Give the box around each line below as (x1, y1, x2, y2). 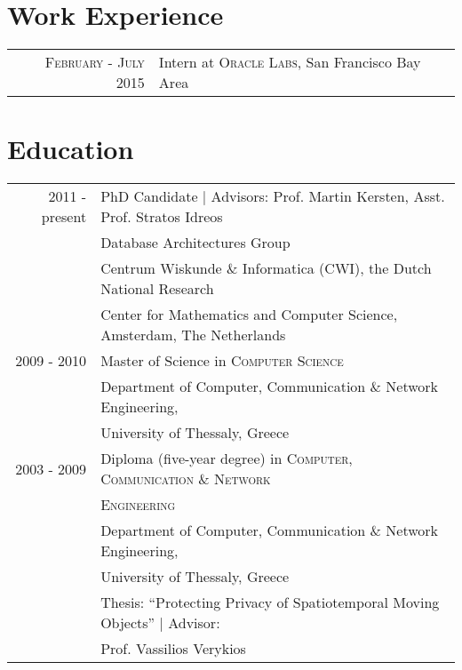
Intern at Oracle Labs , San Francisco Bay (158, 52, 421, 73)
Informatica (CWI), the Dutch (242, 258, 432, 279)
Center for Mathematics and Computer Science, (100, 304, 398, 325)
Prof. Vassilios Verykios (100, 638, 246, 659)
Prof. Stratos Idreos (100, 206, 223, 227)
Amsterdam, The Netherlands (100, 324, 286, 346)
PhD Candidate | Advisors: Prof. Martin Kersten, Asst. (100, 186, 445, 207)
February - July (44, 52, 145, 73)
